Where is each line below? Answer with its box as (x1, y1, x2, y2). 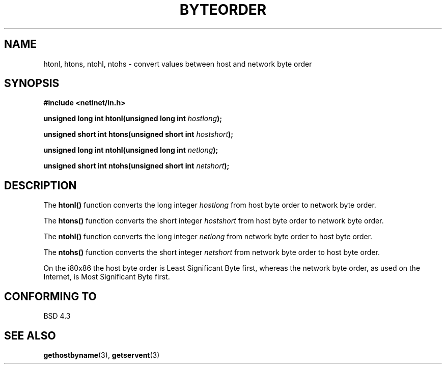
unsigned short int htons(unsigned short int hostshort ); (43, 130, 234, 139)
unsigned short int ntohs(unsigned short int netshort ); (43, 161, 230, 171)
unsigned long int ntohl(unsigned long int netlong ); (43, 146, 218, 155)
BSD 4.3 (43, 312, 71, 321)
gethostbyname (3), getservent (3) (43, 350, 160, 359)
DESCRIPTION (4, 179, 77, 192)
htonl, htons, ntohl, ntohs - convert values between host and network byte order (43, 59, 312, 68)
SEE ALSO (4, 329, 56, 342)
